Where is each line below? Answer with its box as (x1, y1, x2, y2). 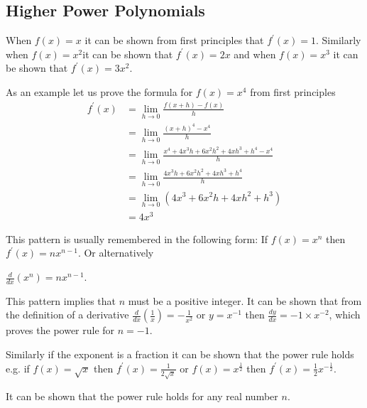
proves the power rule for (6, 323, 115, 338)
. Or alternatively (77, 245, 154, 260)
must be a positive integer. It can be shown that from (128, 293, 362, 308)
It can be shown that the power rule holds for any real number (6, 388, 278, 403)
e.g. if (6, 360, 30, 375)
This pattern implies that (6, 293, 116, 308)
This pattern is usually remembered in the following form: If (6, 231, 268, 246)
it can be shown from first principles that (84, 33, 264, 48)
